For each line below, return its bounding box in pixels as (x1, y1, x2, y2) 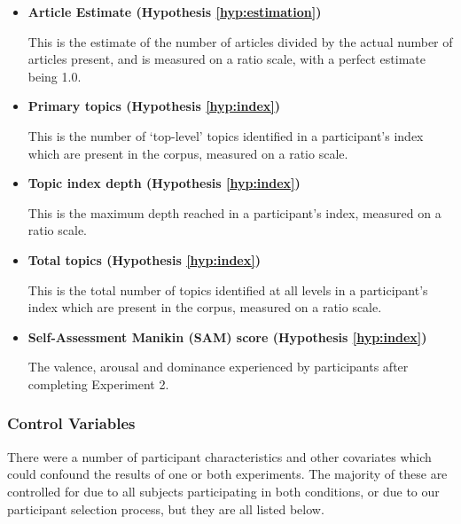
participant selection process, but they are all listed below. (7, 499, 324, 518)
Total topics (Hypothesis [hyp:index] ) (27, 250, 261, 269)
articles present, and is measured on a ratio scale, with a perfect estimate (27, 50, 426, 68)
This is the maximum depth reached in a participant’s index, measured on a (27, 203, 441, 222)
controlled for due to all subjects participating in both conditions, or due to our (7, 481, 440, 500)
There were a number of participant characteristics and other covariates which (7, 447, 432, 465)
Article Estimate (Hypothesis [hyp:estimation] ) (27, 3, 322, 20)
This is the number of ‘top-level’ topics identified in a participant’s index (27, 126, 424, 145)
